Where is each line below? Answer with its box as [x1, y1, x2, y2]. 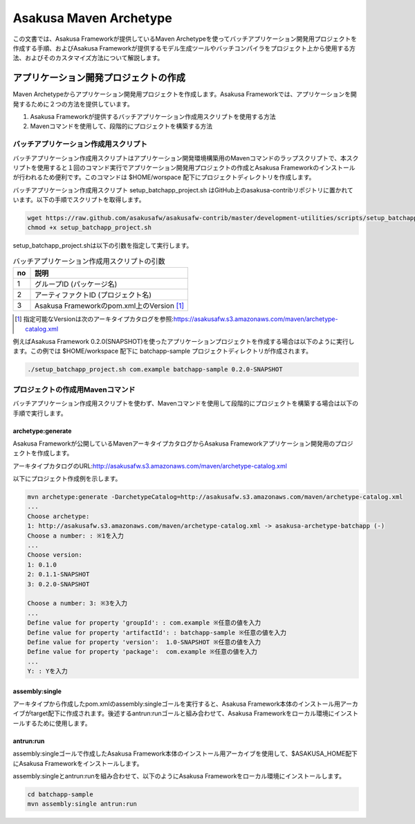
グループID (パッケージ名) [35, 280, 118, 289]
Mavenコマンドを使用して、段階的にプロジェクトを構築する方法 [30, 122, 213, 131]
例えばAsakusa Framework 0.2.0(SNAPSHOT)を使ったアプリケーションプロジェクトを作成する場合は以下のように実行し [12, 338, 355, 346]
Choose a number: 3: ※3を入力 [27, 599, 128, 607]
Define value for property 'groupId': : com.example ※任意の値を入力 [27, 619, 261, 627]
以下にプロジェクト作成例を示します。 [12, 475, 122, 483]
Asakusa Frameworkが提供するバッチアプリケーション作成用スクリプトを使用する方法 [30, 113, 276, 121]
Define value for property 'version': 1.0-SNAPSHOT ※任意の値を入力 [27, 638, 261, 646]
